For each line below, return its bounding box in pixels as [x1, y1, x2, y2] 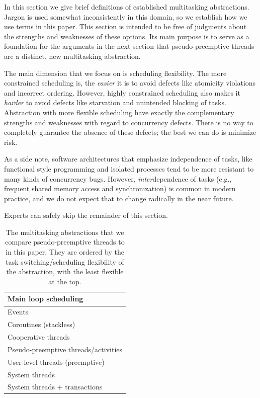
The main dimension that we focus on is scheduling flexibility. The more [4, 67, 227, 78]
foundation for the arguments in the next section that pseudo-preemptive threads [4, 41, 254, 51]
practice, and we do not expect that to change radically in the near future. [4, 193, 234, 203]
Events [8, 306, 29, 317]
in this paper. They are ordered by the [6, 247, 124, 257]
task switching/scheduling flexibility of [6, 256, 124, 267]
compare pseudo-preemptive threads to [5, 236, 125, 247]
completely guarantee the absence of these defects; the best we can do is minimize [4, 127, 256, 137]
